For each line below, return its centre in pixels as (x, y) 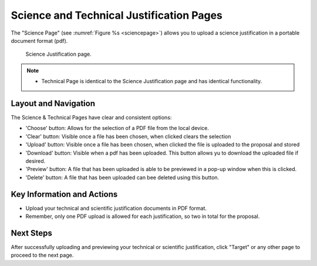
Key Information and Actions (64, 194)
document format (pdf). (39, 40)
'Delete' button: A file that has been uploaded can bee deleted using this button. (122, 177)
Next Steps (31, 233)
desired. (36, 161)
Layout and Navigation (53, 103)
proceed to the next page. (42, 255)
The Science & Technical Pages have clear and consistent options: (91, 118)
